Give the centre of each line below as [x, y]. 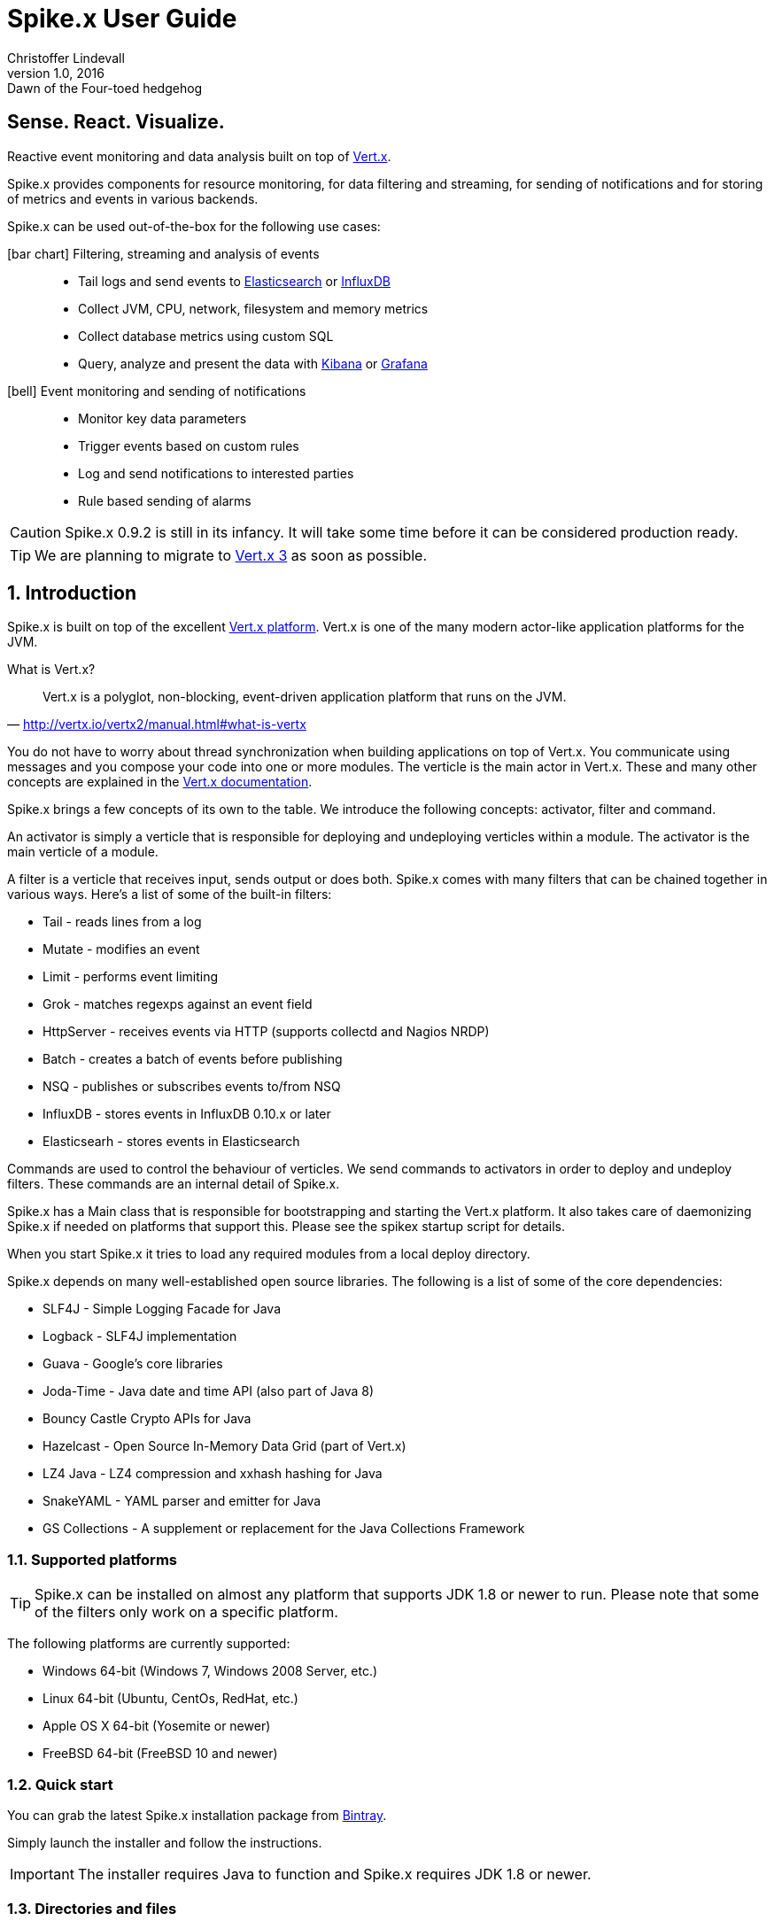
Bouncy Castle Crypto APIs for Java [147, 1419]
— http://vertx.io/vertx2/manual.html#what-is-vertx [157, 724]
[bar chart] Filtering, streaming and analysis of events [163, 253]
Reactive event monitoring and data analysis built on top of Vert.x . [199, 156]
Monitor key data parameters [163, 418]
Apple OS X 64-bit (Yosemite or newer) [157, 1726]
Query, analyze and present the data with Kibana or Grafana [253, 363]
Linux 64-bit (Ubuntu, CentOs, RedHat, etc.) [170, 1699]
